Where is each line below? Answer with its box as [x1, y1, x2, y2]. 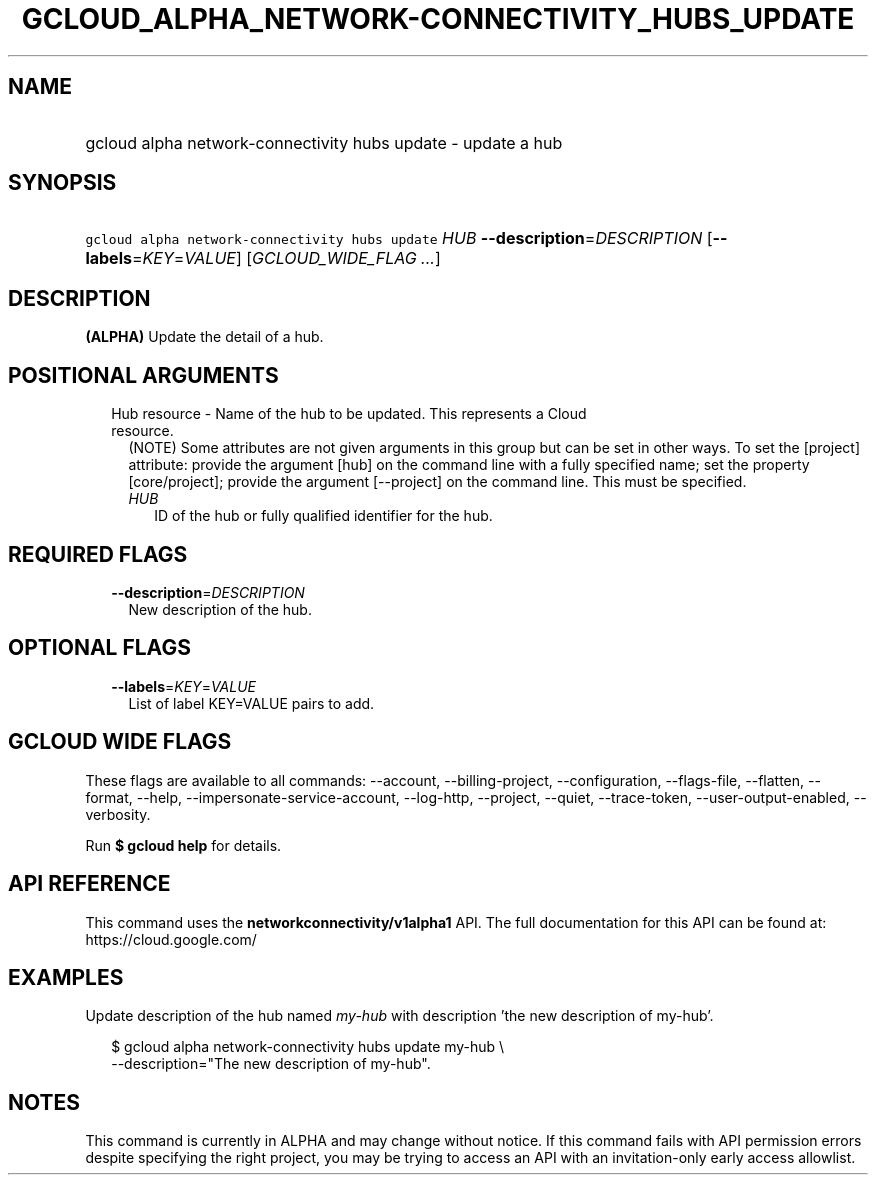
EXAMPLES [8, 964, 124, 990]
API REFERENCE [8, 871, 171, 897]
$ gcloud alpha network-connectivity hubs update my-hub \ [111, 1038, 505, 1056]
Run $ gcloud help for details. [85, 836, 282, 854]
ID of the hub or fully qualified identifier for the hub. [154, 507, 493, 525]
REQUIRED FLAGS [8, 541, 188, 567]
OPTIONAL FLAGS [8, 635, 191, 661]
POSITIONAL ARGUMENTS [8, 362, 279, 388]
